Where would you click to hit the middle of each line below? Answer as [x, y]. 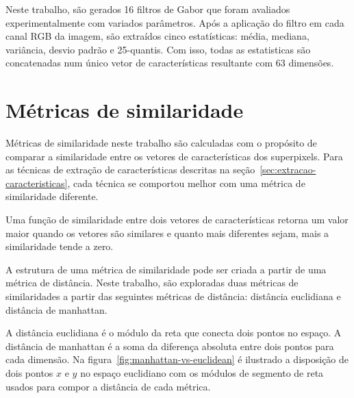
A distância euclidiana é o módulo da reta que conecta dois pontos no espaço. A [174, 333]
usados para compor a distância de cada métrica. [108, 386]
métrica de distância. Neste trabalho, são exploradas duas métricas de [152, 283]
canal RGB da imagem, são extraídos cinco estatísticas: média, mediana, [157, 36]
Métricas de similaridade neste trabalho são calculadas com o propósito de [161, 143]
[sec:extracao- [288, 170]
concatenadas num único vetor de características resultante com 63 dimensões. [170, 63]
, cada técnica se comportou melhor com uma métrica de [186, 183]
